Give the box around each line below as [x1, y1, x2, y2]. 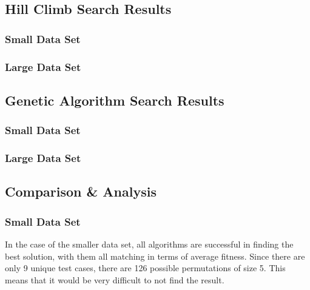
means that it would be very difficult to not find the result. [5, 273, 224, 286]
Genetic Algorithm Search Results [5, 90, 224, 109]
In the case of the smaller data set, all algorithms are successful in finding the [5, 237, 294, 250]
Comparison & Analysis [5, 182, 157, 201]
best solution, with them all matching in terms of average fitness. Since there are [5, 249, 305, 262]
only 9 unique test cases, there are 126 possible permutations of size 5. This [5, 261, 286, 274]
